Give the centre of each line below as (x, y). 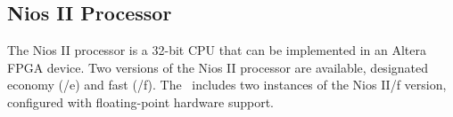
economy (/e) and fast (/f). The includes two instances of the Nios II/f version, (227, 85)
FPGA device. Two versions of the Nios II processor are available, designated (218, 67)
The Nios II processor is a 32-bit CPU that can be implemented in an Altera (217, 50)
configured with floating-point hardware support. (140, 101)
